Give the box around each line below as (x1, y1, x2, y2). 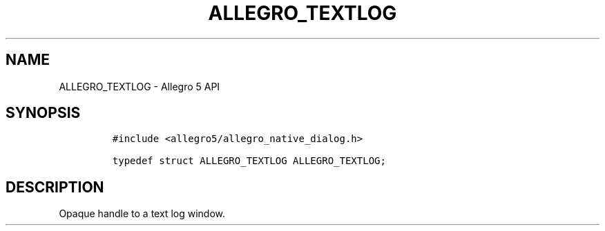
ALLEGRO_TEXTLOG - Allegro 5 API (59, 80, 220, 92)
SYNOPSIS (6, 104, 81, 122)
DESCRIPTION (6, 178, 104, 196)
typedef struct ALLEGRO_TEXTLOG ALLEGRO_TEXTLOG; (112, 155, 386, 167)
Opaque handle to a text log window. (59, 208, 225, 220)
